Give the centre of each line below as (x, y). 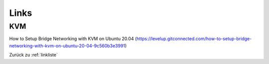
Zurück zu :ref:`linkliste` (34, 55)
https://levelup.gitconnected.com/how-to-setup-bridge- (194, 39)
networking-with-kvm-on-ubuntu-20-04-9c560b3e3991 (67, 46)
